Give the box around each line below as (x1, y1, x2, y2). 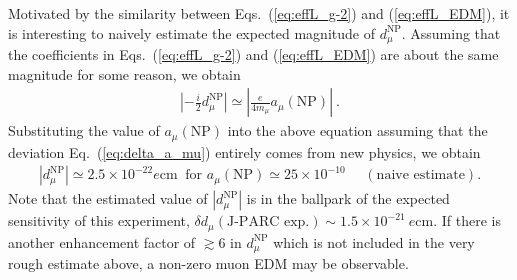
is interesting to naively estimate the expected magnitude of (8, 22, 375, 43)
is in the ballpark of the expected (246, 188, 450, 209)
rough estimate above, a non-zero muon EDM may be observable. (8, 253, 409, 274)
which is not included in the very (273, 231, 475, 252)
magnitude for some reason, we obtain (8, 63, 241, 84)
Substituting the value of (8, 120, 160, 141)
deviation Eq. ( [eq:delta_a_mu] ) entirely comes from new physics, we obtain (8, 141, 481, 162)
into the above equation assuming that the (227, 120, 488, 141)
